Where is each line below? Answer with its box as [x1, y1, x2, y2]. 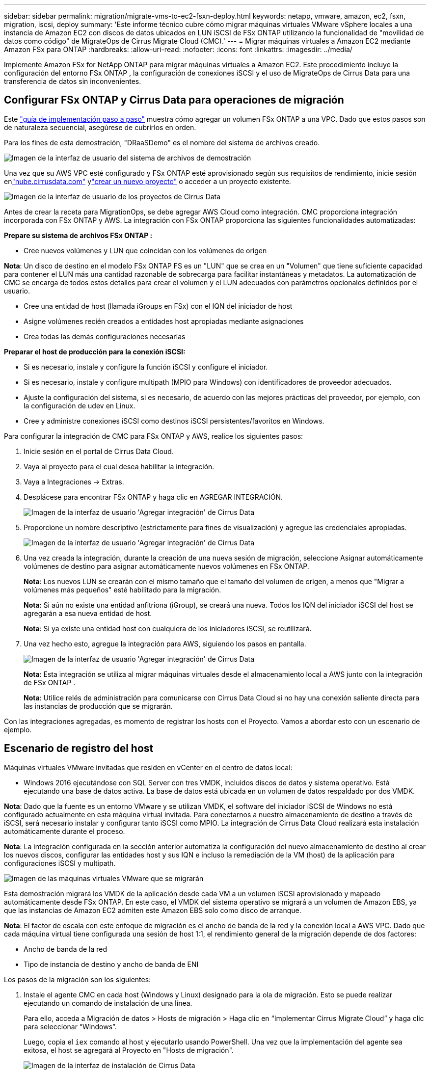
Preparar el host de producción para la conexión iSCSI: [4, 347, 186, 356]
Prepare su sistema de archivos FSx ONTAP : [4, 231, 153, 240]
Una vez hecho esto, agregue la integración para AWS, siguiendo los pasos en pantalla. [24, 639, 306, 648]
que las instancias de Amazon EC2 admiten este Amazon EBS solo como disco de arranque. [4, 906, 301, 914]
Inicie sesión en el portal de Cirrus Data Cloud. [24, 447, 174, 456]
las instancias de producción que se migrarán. [24, 701, 173, 710]
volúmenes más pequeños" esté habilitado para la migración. [24, 585, 221, 594]
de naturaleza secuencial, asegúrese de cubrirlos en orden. [4, 123, 196, 132]
